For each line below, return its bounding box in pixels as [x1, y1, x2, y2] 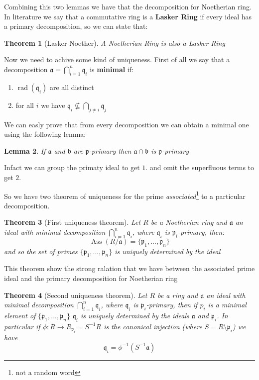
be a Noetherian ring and [150, 217, 227, 227]
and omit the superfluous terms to [149, 162, 255, 173]
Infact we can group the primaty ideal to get [4, 162, 140, 173]
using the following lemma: [4, 129, 86, 139]
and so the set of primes [4, 246, 78, 256]
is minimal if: [90, 64, 133, 74]
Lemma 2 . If [4, 145, 46, 156]
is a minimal [208, 299, 247, 310]
